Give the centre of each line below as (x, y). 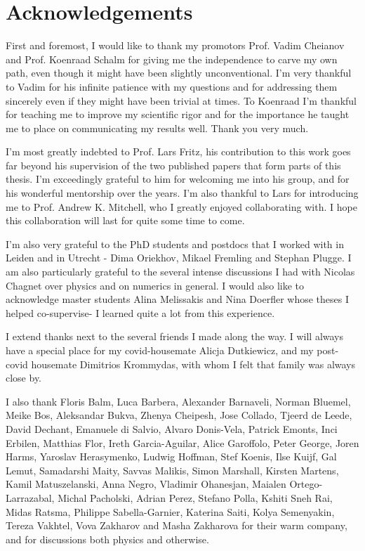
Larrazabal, (30, 497)
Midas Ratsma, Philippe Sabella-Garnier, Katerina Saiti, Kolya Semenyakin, (170, 511)
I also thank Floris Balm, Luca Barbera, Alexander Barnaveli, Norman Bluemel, (178, 401)
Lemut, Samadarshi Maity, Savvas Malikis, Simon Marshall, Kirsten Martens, (172, 470)
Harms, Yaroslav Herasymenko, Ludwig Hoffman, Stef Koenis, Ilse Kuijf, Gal (171, 456)
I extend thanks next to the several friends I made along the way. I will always (175, 336)
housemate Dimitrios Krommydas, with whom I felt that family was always (193, 364)
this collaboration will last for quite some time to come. (125, 220)
